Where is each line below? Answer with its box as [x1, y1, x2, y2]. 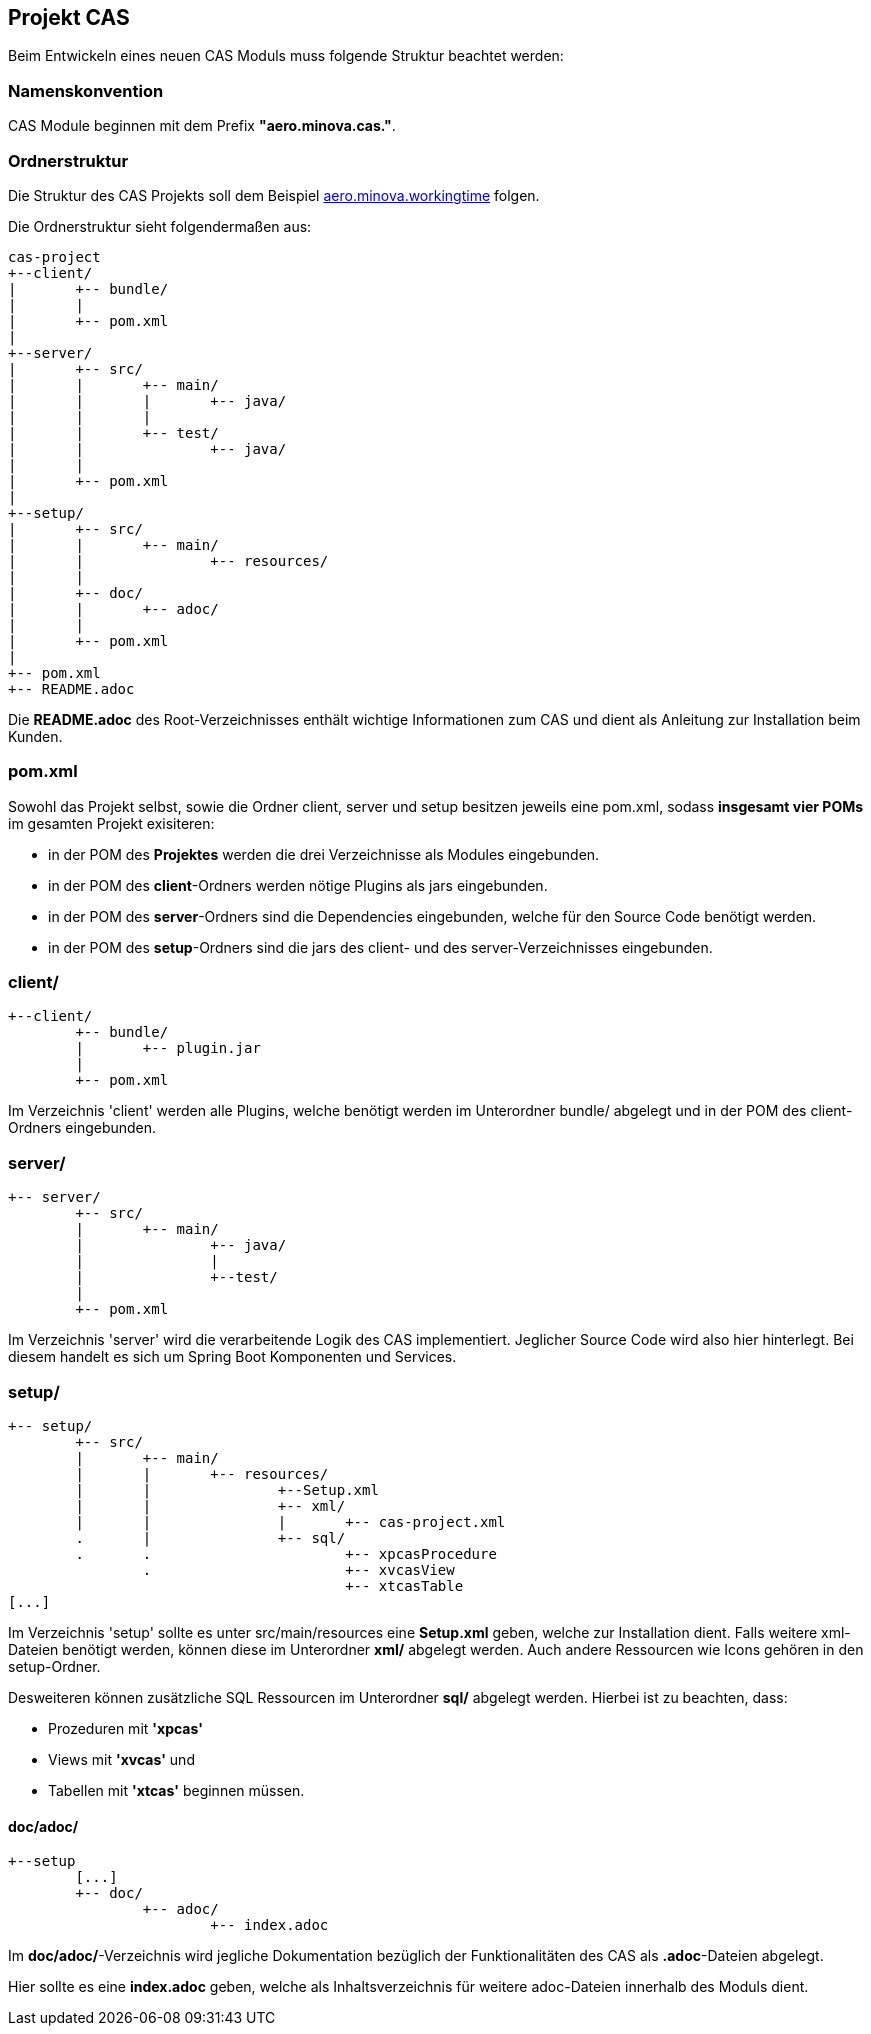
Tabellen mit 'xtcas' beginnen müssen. [48, 1781, 305, 1799]
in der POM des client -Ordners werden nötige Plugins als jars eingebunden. [48, 876, 548, 894]
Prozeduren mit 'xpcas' [48, 1719, 203, 1737]
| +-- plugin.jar [75, 1040, 261, 1057]
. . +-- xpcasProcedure [75, 1545, 497, 1562]
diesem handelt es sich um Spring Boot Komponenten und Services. [8, 1348, 457, 1366]
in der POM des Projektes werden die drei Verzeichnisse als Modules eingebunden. [48, 845, 600, 863]
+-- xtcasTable [345, 1577, 464, 1594]
